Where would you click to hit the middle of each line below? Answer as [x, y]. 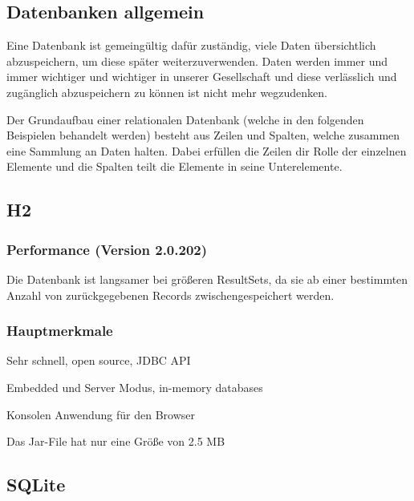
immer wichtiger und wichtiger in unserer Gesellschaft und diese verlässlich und [202, 77]
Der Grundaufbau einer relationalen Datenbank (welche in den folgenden [185, 119]
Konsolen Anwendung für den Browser [101, 414]
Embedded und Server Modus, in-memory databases [135, 387]
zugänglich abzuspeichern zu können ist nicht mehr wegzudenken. [167, 92]
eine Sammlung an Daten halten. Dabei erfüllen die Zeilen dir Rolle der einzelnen [207, 150]
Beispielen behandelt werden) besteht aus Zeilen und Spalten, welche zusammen [203, 135]
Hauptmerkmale [60, 331]
